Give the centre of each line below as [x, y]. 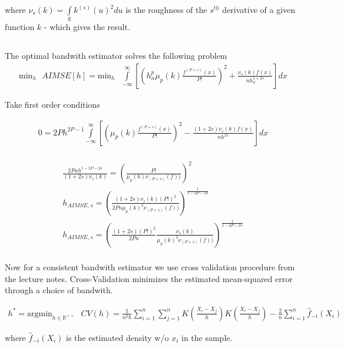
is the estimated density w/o [118, 337]
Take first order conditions [52, 104]
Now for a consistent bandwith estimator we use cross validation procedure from [150, 266]
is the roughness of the [166, 9]
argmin [40, 314]
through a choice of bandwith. [59, 290]
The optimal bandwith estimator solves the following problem [116, 56]
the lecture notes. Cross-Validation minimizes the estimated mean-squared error [149, 278]
